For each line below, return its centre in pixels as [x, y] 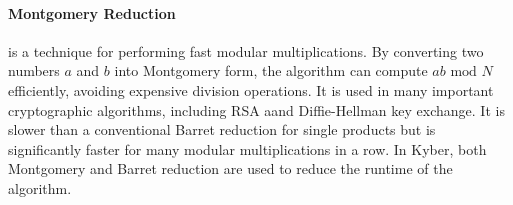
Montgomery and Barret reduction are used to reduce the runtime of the [230, 168]
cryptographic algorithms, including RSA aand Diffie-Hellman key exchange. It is [256, 109]
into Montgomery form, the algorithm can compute [271, 70]
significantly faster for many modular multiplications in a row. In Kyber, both [247, 148]
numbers [34, 70]
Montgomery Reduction [92, 12]
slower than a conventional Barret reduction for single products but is [222, 129]
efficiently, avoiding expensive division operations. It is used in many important [251, 89]
